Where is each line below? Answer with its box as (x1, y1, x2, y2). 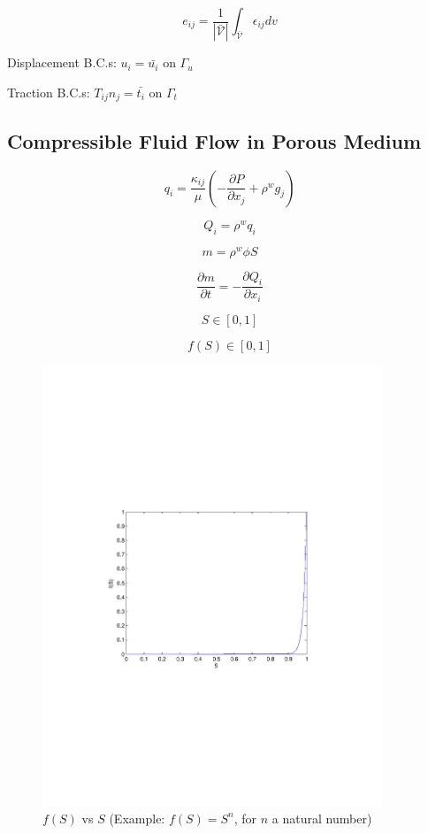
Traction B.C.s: (7, 83, 90, 102)
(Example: (109, 808, 165, 827)
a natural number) (271, 808, 372, 827)
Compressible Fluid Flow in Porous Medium (7, 127, 422, 154)
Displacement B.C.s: (7, 53, 117, 72)
